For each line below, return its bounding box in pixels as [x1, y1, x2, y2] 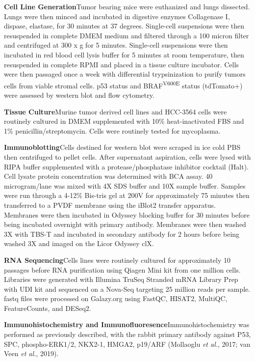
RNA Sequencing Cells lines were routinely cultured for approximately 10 [4, 254, 230, 265]
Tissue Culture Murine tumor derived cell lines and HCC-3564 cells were [4, 106, 227, 116]
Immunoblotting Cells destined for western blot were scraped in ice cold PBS [4, 142, 241, 152]
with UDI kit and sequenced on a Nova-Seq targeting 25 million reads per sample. [4, 283, 251, 294]
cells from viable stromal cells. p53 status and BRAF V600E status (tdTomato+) [4, 79, 243, 90]
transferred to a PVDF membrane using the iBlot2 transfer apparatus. [4, 199, 216, 210]
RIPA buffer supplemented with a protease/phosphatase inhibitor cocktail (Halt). [4, 161, 249, 171]
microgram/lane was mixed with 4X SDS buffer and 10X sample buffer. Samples [4, 180, 246, 191]
